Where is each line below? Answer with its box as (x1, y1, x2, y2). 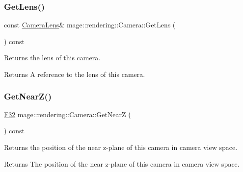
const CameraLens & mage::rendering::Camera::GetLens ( (4, 20, 176, 30)
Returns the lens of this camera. (4, 52, 101, 63)
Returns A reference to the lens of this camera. (4, 69, 145, 79)
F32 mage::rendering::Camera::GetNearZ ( (4, 109, 131, 119)
